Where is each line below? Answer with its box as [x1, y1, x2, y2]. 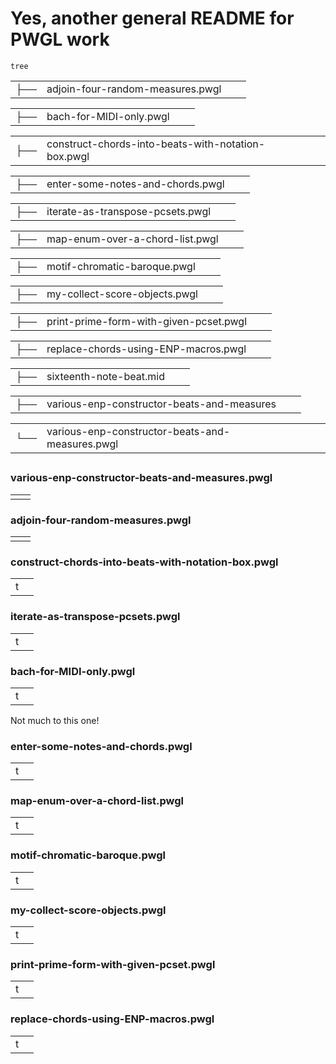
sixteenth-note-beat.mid [46, 369, 165, 383]
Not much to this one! [10, 714, 100, 726]
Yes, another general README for [10, 7, 295, 30]
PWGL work [10, 28, 110, 51]
